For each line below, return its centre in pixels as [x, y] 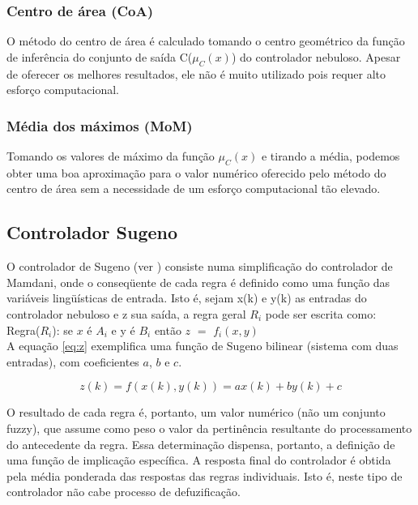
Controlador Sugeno [92, 232]
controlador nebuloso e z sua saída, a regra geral [126, 313]
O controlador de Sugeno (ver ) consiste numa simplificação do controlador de [200, 266]
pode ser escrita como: [321, 313]
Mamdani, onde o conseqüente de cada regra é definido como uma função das [198, 282]
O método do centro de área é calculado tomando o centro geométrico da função [206, 41]
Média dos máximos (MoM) [100, 125]
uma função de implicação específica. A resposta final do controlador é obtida [199, 460]
